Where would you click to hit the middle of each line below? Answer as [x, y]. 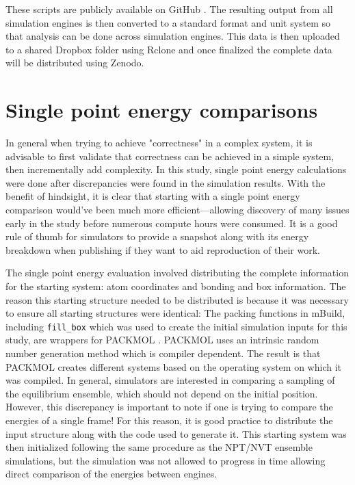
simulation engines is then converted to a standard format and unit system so [168, 22]
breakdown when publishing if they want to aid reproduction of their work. [163, 249]
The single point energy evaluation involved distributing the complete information [177, 273]
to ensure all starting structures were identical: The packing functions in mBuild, [175, 313]
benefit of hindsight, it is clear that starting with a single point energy [153, 196]
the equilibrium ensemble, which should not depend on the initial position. [162, 393]
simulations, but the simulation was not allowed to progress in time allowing [166, 460]
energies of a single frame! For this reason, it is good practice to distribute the [169, 420]
